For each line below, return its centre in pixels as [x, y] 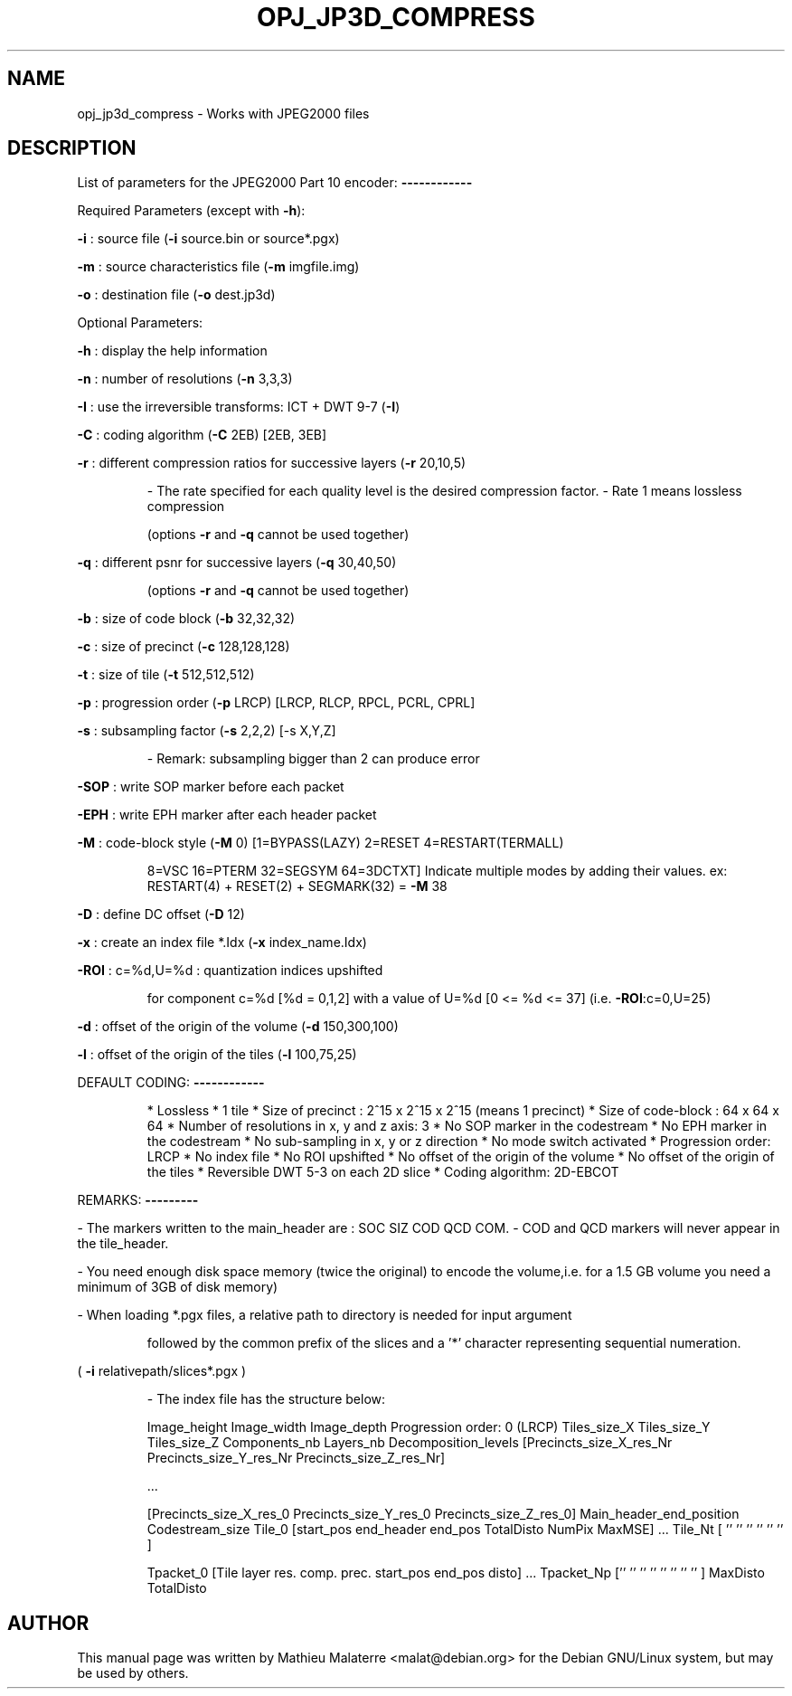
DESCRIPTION [72, 148]
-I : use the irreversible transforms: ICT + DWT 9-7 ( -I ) [239, 407]
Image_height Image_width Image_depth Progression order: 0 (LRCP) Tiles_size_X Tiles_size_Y [429, 1427]
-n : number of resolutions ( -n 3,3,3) [185, 379]
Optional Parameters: [140, 323]
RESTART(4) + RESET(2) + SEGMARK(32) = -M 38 [297, 886]
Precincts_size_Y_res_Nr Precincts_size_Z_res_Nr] [296, 1458]
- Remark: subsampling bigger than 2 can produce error [313, 759]
